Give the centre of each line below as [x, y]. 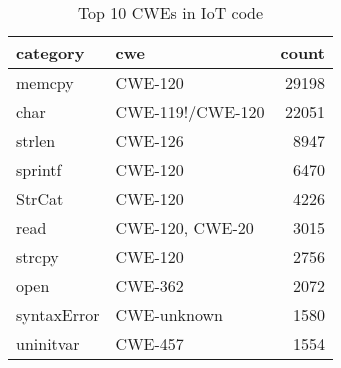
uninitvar [48, 343]
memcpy [45, 82]
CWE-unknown [169, 314]
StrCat [40, 198]
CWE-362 [149, 285]
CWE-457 [149, 343]
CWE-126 [149, 140]
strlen [36, 140]
